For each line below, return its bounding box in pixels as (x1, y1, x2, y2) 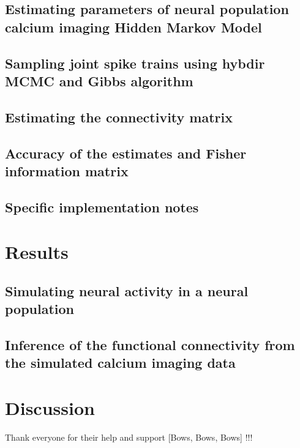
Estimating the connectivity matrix (5, 107, 233, 126)
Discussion (5, 395, 95, 420)
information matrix (5, 161, 129, 180)
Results (5, 239, 69, 264)
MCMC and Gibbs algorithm (5, 71, 193, 90)
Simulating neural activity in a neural (5, 281, 249, 300)
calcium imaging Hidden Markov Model (5, 17, 262, 36)
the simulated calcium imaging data (5, 353, 236, 372)
